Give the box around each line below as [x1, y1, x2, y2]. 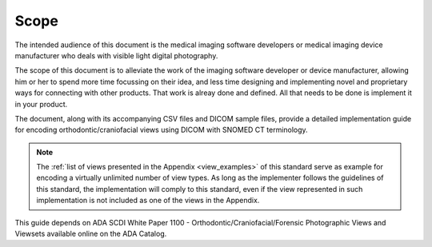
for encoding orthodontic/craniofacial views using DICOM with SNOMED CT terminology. [14, 125, 308, 135]
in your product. [14, 99, 68, 109]
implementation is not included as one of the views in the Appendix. [36, 196, 260, 205]
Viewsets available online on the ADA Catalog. [14, 229, 167, 239]
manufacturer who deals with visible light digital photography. [14, 50, 218, 60]
